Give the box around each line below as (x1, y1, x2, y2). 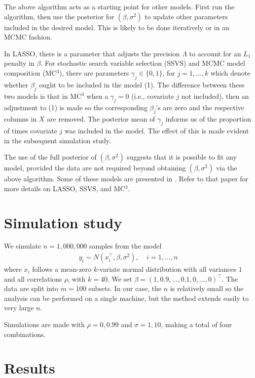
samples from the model (89, 241, 162, 251)
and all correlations (4, 273, 62, 284)
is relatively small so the (170, 283, 244, 294)
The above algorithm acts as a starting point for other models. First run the (4, 1, 235, 11)
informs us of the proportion (165, 114, 252, 124)
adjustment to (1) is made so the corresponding (4, 102, 147, 113)
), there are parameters (59, 67, 129, 78)
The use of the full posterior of (4, 152, 97, 162)
